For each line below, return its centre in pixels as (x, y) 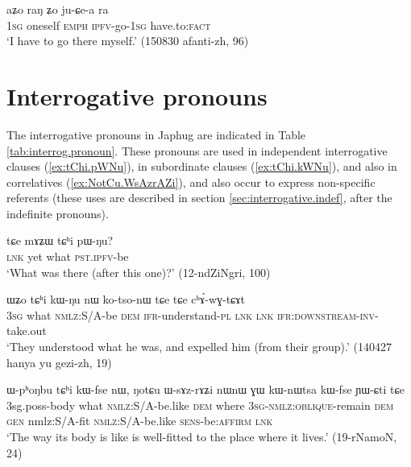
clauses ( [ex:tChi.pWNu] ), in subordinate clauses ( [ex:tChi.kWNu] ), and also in (202, 166)
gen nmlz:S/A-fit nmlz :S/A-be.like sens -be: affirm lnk (140, 421)
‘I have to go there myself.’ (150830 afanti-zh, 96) (128, 41)
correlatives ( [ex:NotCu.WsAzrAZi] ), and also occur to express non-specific (191, 182)
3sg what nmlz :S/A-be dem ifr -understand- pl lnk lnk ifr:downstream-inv (191, 314)
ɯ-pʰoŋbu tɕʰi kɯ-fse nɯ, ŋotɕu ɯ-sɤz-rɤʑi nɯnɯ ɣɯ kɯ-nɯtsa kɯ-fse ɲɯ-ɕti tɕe (205, 389)
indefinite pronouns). (58, 213)
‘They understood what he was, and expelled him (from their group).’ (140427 (199, 347)
